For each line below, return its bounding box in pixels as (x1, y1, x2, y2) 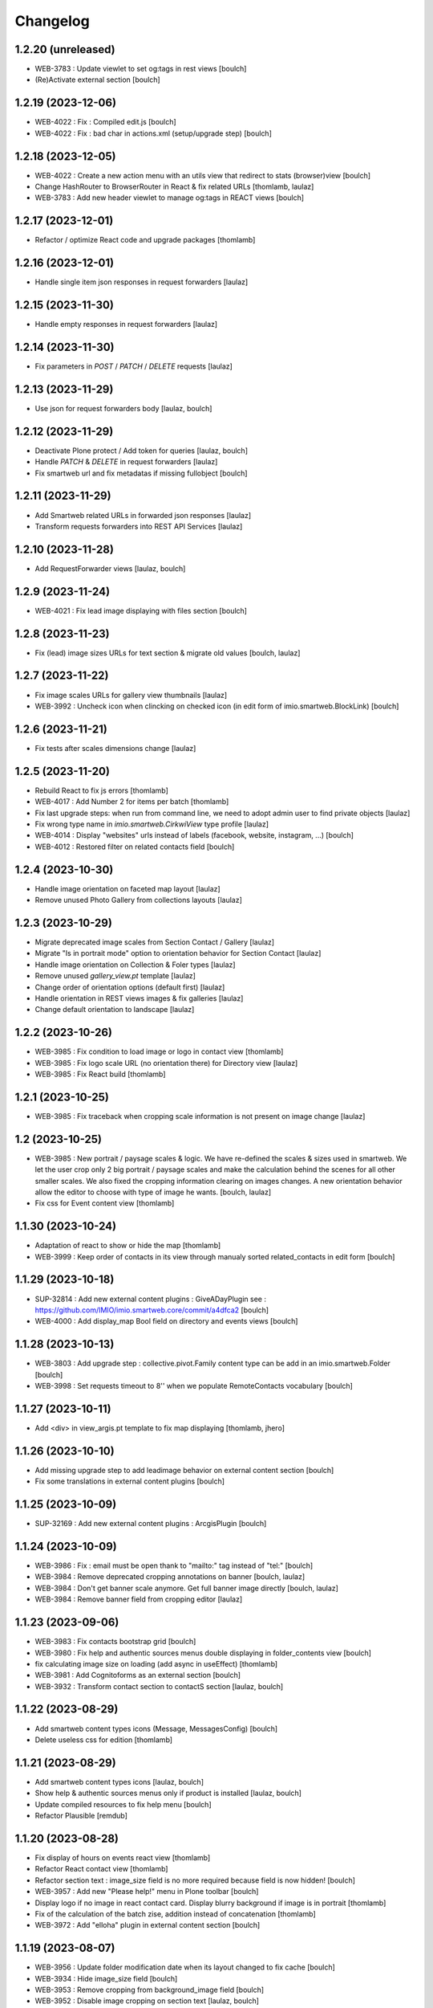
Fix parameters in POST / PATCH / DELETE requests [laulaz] (34, 361, 233, 371)
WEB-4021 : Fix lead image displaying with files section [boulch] (34, 606, 248, 615)
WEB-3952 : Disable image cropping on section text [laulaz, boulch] (34, 1996, 260, 2006)
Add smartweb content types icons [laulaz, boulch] (34, 1777, 204, 1786)
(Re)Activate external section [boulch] (34, 75, 160, 84)
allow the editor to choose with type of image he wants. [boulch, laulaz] (34, 1187, 272, 1197)
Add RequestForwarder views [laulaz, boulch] (34, 563, 186, 573)
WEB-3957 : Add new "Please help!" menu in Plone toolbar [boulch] (34, 1887, 259, 1896)
